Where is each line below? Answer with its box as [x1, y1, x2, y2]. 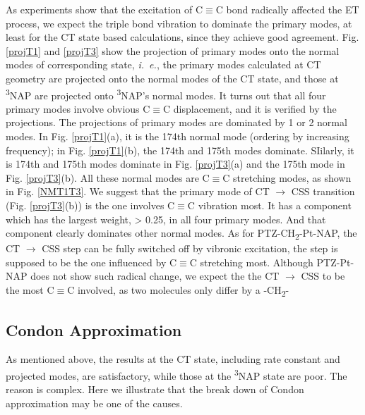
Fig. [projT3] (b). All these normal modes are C [6, 170, 210, 185]
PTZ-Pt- [316, 254, 354, 269]
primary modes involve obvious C [6, 101, 150, 116]
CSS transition [291, 184, 355, 199]
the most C [6, 283, 54, 297]
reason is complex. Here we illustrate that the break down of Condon [6, 382, 304, 397]
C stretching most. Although [189, 254, 313, 269]
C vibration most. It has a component [187, 197, 352, 212]
